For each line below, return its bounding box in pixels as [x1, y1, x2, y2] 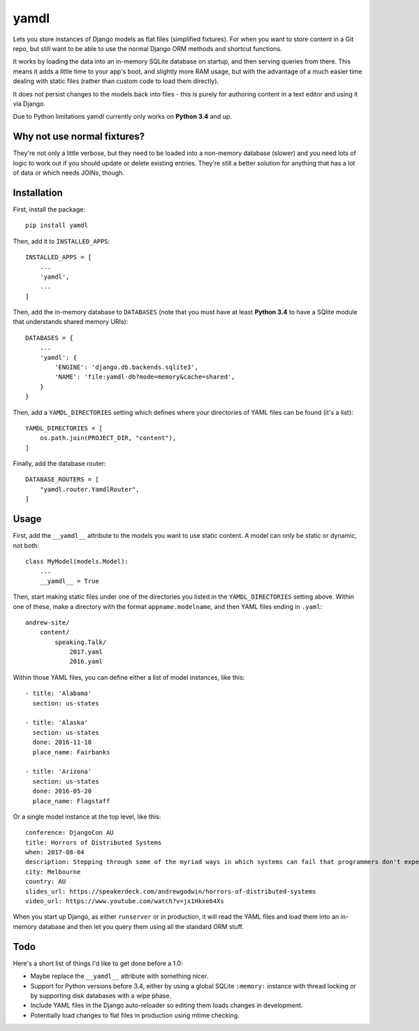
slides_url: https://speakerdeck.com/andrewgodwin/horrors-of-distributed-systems [25, 887, 316, 895]
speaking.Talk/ [54, 638, 107, 646]
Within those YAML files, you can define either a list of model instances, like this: [13, 673, 245, 681]
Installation [13, 187, 63, 198]
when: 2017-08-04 [25, 849, 84, 856]
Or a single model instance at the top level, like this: [13, 812, 161, 821]
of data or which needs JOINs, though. [13, 168, 125, 177]
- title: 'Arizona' [25, 768, 92, 775]
